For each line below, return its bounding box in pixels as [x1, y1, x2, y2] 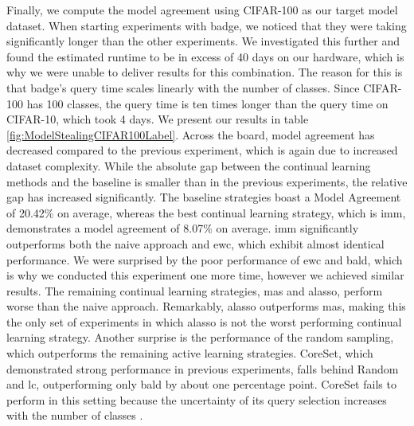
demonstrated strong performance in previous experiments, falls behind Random [6, 360, 399, 377]
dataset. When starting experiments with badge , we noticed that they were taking [6, 17, 407, 33]
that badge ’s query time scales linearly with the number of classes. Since [6, 79, 360, 96]
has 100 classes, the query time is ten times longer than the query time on [26, 95, 389, 111]
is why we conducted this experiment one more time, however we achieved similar [6, 267, 404, 283]
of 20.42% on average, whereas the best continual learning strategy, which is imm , [6, 204, 406, 221]
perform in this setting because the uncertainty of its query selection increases [6, 391, 387, 408]
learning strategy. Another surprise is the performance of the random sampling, [6, 329, 394, 346]
